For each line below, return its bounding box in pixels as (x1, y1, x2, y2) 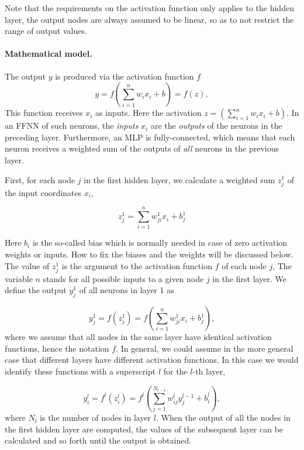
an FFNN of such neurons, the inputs (5, 119, 139, 132)
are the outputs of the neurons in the (150, 119, 282, 132)
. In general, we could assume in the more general (116, 342, 293, 354)
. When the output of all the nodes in (156, 411, 291, 424)
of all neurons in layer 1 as (79, 284, 174, 296)
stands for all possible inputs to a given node (43, 272, 204, 284)
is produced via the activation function (55, 70, 194, 82)
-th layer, (192, 365, 226, 377)
